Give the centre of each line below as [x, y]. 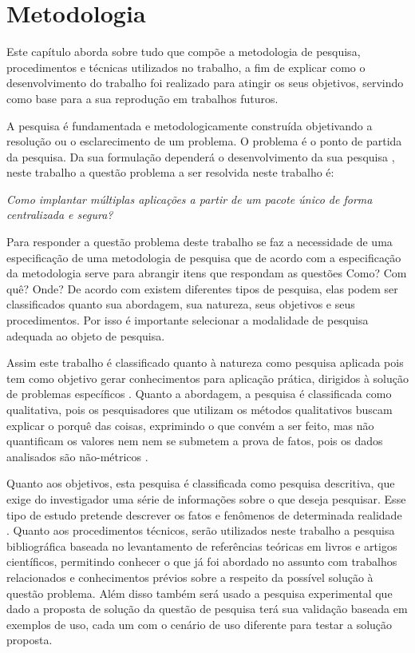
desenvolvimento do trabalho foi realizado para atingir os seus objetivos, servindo [205, 83]
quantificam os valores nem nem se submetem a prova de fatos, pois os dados [195, 441]
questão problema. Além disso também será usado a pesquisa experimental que [200, 593]
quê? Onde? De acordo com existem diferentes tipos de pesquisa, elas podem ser [202, 288]
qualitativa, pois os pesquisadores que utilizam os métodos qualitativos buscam [200, 409]
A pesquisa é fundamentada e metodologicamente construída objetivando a [190, 125]
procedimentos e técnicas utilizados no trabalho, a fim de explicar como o [186, 67]
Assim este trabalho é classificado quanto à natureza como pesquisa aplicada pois [205, 362]
